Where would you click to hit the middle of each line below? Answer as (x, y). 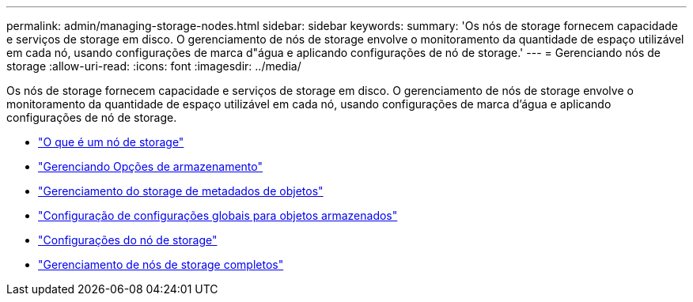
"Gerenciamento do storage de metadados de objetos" (181, 191)
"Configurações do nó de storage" (128, 240)
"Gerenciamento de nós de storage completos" (161, 264)
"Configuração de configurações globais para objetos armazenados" (218, 215)
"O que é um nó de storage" (111, 142)
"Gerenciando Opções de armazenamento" (151, 166)
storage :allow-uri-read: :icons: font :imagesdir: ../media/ (154, 66)
